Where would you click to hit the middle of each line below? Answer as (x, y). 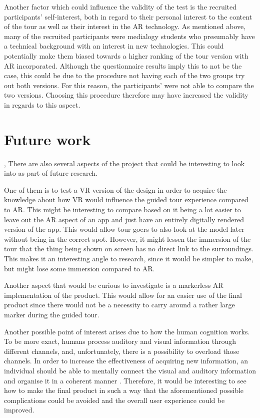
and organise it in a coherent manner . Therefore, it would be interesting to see (125, 380)
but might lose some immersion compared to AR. (79, 268)
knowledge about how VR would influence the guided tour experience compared (126, 199)
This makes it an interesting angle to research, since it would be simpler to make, (129, 258)
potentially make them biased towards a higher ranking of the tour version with (126, 55)
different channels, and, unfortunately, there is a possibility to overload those (122, 351)
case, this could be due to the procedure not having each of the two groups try (124, 75)
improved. (19, 410)
